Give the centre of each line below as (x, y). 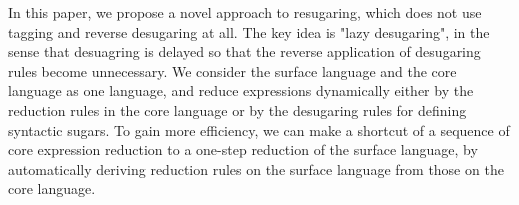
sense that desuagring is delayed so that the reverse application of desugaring (244, 51)
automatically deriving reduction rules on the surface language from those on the (256, 168)
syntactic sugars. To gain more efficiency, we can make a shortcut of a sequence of (259, 129)
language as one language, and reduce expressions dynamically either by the (241, 90)
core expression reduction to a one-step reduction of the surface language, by (243, 149)
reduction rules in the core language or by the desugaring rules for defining (237, 109)
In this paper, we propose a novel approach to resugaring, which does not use (245, 12)
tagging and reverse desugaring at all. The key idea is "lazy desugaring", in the (249, 31)
